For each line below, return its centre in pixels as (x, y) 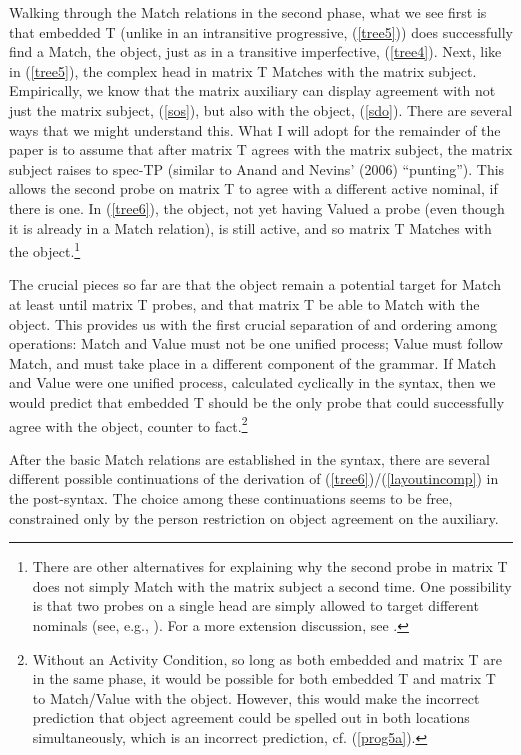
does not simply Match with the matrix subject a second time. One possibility (272, 585)
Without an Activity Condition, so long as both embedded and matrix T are (267, 658)
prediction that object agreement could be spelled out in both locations (251, 717)
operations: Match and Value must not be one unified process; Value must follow (256, 343)
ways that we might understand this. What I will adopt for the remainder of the (255, 129)
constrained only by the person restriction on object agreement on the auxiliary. (254, 517)
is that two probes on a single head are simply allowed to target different (255, 605)
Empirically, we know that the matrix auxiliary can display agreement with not (252, 90)
